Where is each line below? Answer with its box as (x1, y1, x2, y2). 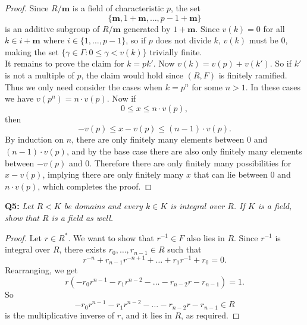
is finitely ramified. (218, 68, 287, 81)
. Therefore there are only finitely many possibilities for (89, 156, 292, 169)
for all (263, 22, 285, 34)
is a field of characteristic (72, 2, 164, 14)
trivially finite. (149, 45, 202, 58)
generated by (123, 22, 171, 34)
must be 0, (249, 34, 288, 46)
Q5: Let (5, 200, 34, 212)
